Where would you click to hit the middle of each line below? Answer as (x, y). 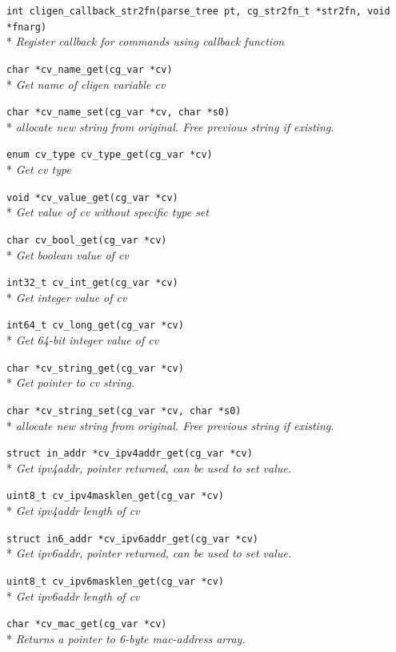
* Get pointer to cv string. (71, 382)
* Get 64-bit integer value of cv (83, 340)
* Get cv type (39, 169)
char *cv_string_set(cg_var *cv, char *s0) (124, 411)
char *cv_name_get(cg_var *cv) (90, 69)
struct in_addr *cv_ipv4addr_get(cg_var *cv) (130, 454)
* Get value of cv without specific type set (108, 212)
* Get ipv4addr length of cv (73, 511)
